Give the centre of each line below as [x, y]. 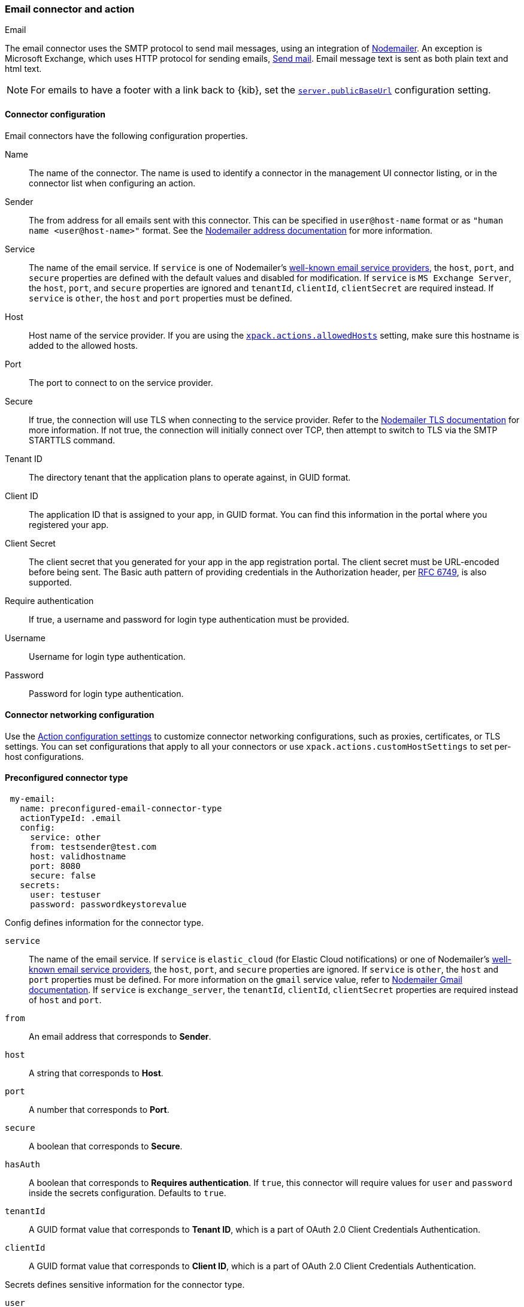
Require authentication [49, 600]
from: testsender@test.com [93, 847]
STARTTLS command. [72, 440]
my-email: [33, 799]
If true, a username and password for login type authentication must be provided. [189, 619]
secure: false [63, 876]
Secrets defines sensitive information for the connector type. [125, 1285]
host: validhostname [78, 857]
